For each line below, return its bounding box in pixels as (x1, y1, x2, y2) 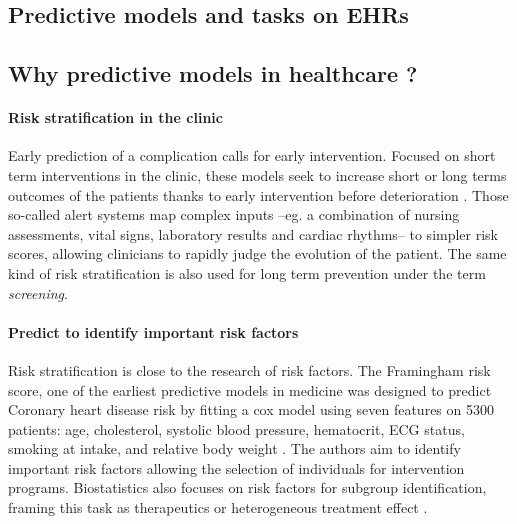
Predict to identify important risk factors (8, 321, 299, 342)
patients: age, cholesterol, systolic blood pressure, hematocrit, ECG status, (8, 418, 465, 439)
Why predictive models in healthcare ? (8, 58, 418, 89)
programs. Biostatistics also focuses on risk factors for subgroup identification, (8, 477, 487, 498)
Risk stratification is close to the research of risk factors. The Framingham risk (8, 359, 491, 380)
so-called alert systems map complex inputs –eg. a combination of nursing (8, 204, 460, 225)
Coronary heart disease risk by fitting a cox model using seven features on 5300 (8, 399, 494, 420)
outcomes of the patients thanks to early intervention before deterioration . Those (8, 184, 509, 205)
